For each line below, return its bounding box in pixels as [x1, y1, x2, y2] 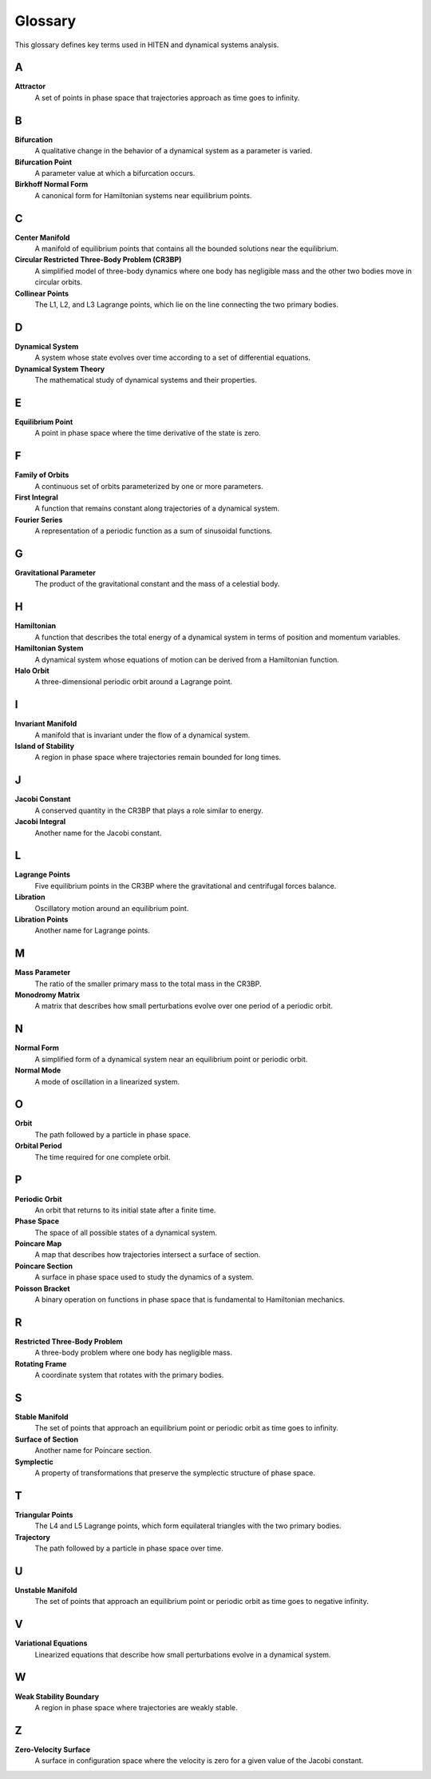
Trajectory [14, 1532, 51, 1542]
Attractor [14, 82, 46, 91]
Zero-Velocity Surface [14, 1745, 91, 1754]
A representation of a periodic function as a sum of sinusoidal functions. [34, 526, 273, 535]
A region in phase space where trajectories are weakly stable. [34, 1702, 239, 1712]
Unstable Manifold [14, 1585, 77, 1594]
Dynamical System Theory [14, 364, 105, 373]
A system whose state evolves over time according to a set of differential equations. [34, 352, 311, 363]
